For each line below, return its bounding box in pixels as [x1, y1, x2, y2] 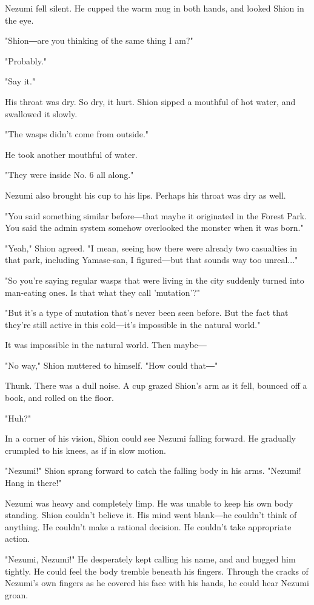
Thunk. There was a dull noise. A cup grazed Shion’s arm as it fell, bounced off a [5, 379, 307, 392]
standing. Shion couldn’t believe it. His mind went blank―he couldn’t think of [5, 508, 297, 521]
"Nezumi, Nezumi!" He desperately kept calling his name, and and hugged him [5, 553, 296, 565]
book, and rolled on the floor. [5, 391, 114, 404]
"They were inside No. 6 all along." [5, 168, 134, 181]
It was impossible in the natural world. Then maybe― [5, 338, 207, 351]
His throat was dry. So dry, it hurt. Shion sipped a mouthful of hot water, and [5, 95, 296, 108]
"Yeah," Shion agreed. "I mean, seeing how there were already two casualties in [5, 241, 297, 254]
